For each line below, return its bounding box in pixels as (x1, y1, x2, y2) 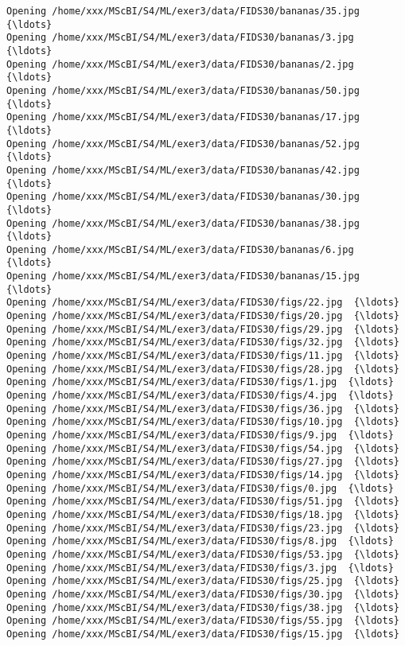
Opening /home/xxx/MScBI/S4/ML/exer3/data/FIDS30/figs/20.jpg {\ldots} (6, 310, 399, 322)
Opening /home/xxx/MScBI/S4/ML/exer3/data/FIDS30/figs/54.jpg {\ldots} (6, 442, 399, 454)
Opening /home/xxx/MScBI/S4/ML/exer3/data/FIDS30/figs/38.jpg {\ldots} (6, 601, 399, 613)
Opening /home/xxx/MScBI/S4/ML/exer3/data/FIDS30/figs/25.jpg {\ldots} (6, 575, 399, 587)
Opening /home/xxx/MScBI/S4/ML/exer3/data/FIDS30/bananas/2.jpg (6, 58, 354, 70)
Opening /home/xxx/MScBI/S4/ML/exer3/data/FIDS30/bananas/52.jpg (6, 138, 360, 150)
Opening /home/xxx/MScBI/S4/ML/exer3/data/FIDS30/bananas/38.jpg (6, 217, 360, 229)
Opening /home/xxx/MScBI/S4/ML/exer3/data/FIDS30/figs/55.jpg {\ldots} (6, 615, 399, 627)
